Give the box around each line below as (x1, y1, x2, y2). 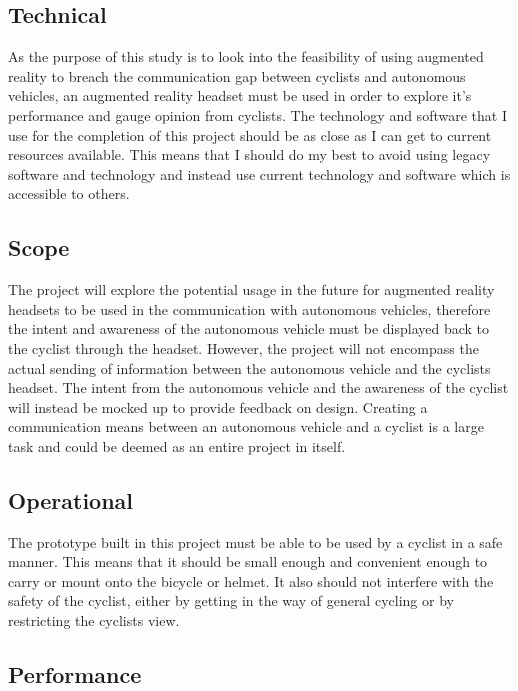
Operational (8, 484, 134, 515)
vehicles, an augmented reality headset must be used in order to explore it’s (8, 85, 472, 106)
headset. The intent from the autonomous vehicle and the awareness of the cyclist (8, 377, 509, 398)
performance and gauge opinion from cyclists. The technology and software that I (8, 104, 507, 125)
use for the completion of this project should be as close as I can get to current (8, 124, 492, 145)
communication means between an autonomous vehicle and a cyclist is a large (8, 416, 484, 437)
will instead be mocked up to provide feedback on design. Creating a (8, 396, 428, 417)
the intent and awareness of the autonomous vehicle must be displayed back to (8, 318, 490, 339)
